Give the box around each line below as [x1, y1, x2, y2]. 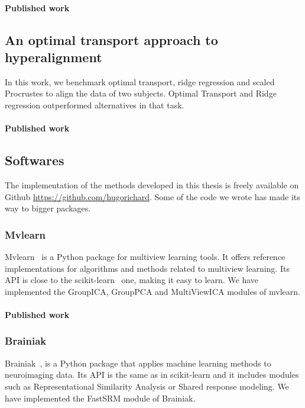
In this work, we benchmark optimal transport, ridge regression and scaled [5, 75, 275, 88]
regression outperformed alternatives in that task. [5, 98, 184, 111]
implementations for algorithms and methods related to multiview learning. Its [5, 262, 290, 274]
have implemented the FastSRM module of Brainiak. [5, 391, 196, 404]
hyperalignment [5, 47, 102, 66]
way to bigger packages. [5, 202, 91, 214]
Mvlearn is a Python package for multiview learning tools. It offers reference [5, 250, 285, 262]
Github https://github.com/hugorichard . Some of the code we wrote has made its [5, 190, 300, 203]
